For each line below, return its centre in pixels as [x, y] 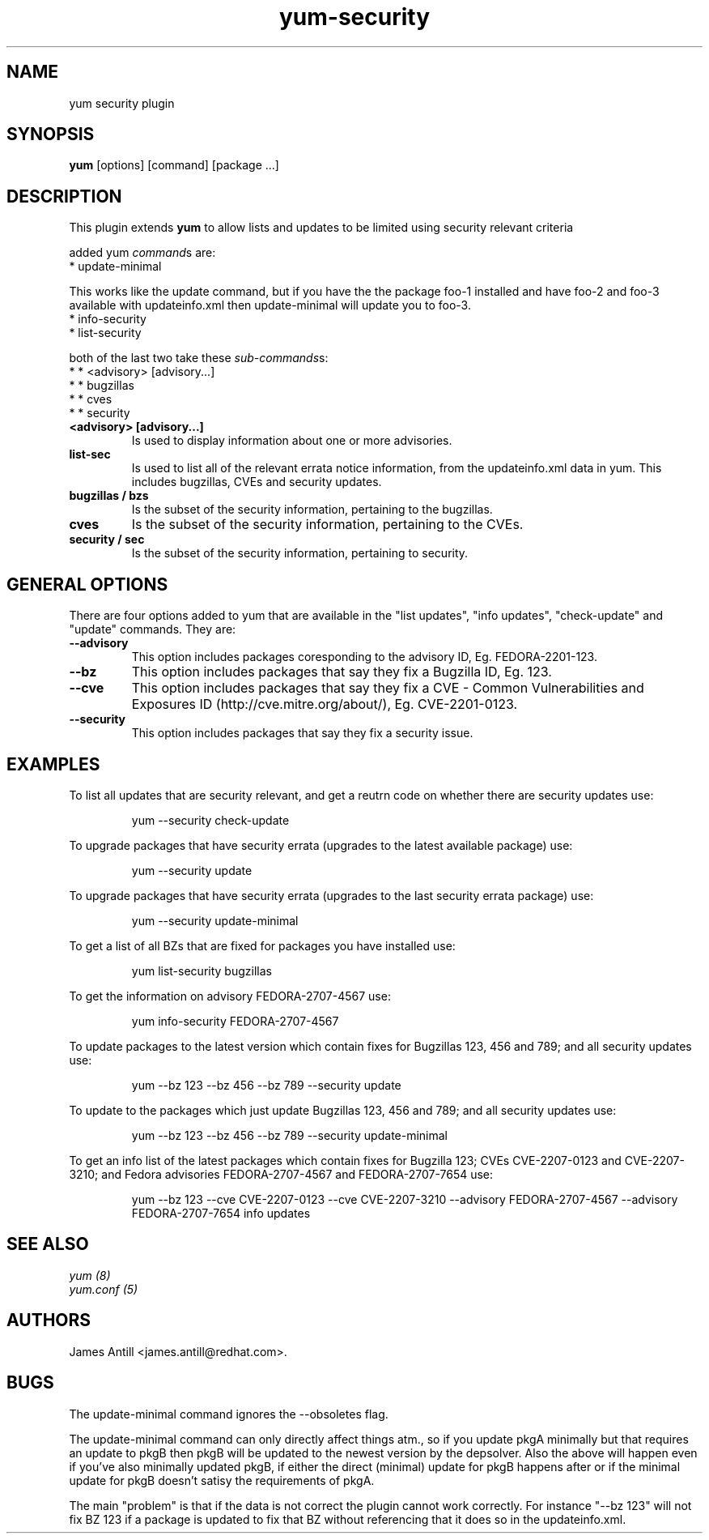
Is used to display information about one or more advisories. [292, 441]
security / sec [107, 540]
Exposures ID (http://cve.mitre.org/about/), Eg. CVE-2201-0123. [325, 704]
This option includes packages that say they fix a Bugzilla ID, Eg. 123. [342, 672]
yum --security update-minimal [215, 920]
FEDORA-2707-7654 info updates [221, 1213]
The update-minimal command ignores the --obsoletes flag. [229, 1414]
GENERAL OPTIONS [87, 584]
